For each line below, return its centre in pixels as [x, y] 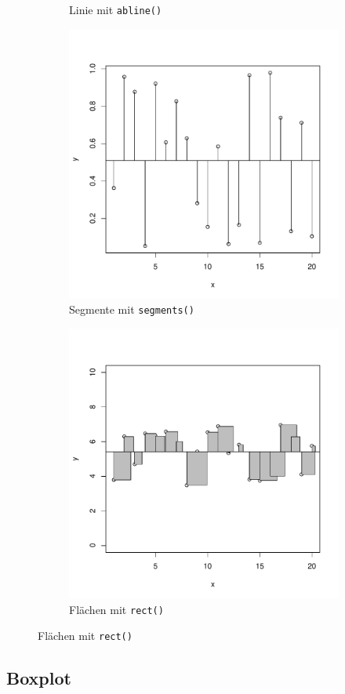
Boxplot [39, 678]
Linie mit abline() [116, 9]
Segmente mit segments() [132, 309]
